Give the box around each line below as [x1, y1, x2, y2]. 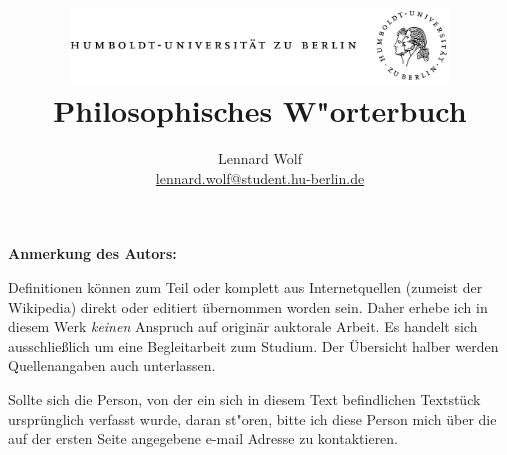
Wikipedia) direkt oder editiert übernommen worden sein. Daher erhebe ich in [8, 296, 488, 317]
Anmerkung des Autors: [8, 243, 177, 264]
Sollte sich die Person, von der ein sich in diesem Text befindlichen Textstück [8, 388, 481, 409]
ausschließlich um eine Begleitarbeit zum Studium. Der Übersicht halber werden [8, 335, 499, 356]
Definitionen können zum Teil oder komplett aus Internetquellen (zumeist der [8, 277, 483, 298]
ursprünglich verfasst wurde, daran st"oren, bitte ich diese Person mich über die [8, 408, 497, 429]
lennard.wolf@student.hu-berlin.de [155, 167, 365, 188]
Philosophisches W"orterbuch [53, 90, 467, 131]
